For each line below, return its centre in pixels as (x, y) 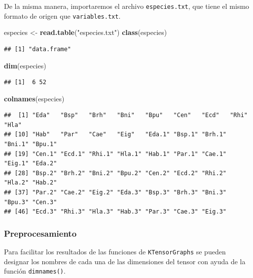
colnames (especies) (34, 98)
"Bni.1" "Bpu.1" (31, 144)
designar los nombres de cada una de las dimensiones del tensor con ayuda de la (125, 261)
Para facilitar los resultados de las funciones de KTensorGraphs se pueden (115, 252)
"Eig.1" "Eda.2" (31, 164)
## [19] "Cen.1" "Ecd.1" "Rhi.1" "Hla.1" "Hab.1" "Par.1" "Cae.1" (115, 154)
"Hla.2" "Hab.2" (31, 183)
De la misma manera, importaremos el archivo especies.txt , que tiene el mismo (127, 6)
